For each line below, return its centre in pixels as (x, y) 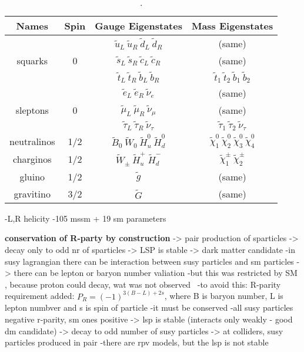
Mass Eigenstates (232, 26)
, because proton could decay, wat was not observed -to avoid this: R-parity (143, 284)
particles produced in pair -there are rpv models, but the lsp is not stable (137, 342)
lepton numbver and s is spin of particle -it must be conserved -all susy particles (149, 307)
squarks (32, 60)
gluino (32, 176)
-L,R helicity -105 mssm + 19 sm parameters (86, 218)
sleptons (32, 110)
